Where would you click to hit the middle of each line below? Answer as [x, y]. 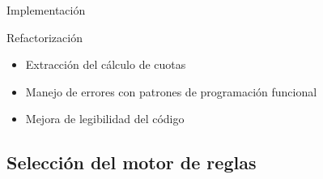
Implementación [46, 10]
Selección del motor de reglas [132, 162]
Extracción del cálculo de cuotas [106, 64]
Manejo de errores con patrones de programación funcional [171, 91]
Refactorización [45, 37]
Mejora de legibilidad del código [105, 119]
